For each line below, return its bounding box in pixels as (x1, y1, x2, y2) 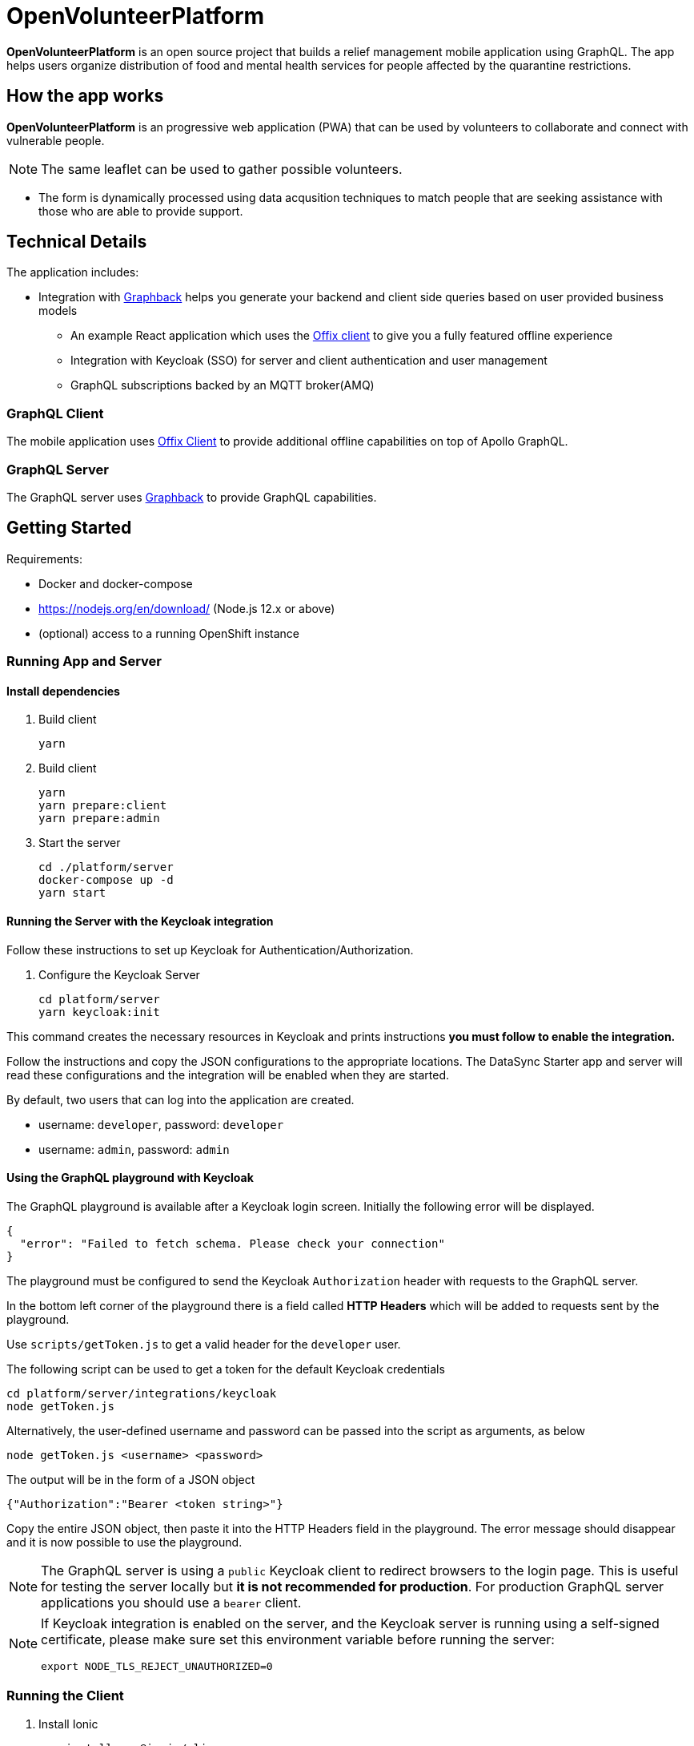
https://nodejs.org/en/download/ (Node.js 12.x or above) (38, 601, 335, 615)
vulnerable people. (6, 133, 105, 147)
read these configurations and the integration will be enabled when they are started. (6, 1067, 449, 1082)
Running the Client (6, 1688, 124, 1704)
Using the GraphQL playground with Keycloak (6, 1171, 254, 1185)
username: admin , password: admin (38, 1142, 230, 1156)
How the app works (6, 86, 164, 107)
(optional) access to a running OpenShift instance (38, 626, 300, 640)
